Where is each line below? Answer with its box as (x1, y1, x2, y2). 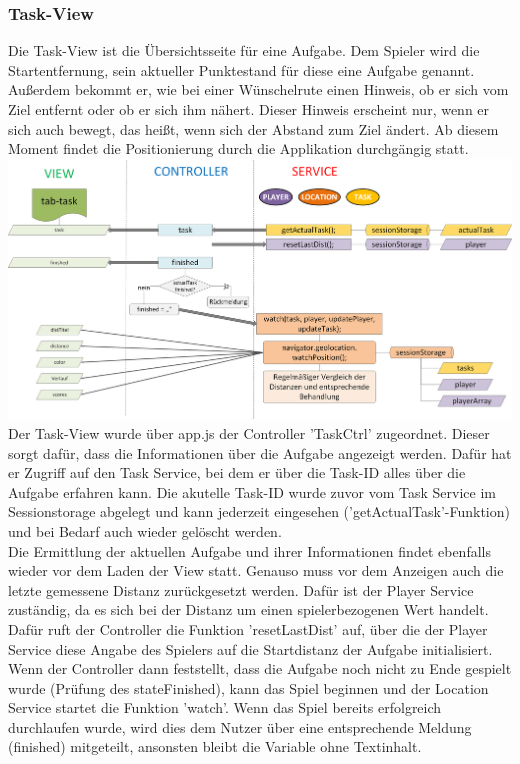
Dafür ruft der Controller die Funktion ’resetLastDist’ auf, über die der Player (8, 618, 488, 639)
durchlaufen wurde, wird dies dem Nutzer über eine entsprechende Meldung (8, 716, 472, 737)
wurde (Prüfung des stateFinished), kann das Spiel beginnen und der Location (8, 677, 489, 698)
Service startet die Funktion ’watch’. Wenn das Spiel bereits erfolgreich (8, 697, 442, 718)
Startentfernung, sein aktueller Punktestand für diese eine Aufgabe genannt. (8, 59, 475, 80)
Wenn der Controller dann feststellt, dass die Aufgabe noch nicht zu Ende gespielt (8, 658, 512, 679)
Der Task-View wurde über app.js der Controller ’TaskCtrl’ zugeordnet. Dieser (8, 422, 490, 443)
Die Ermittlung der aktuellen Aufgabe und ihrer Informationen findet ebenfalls (8, 540, 491, 561)
